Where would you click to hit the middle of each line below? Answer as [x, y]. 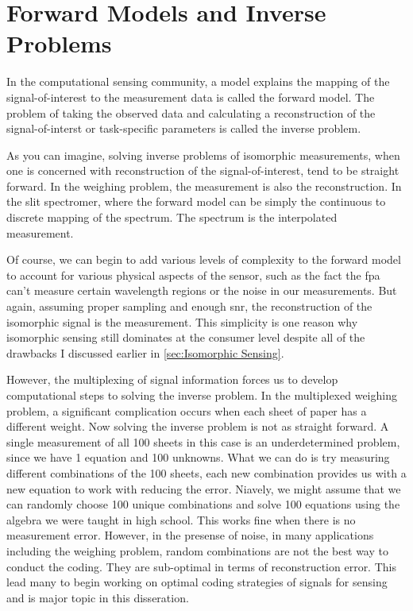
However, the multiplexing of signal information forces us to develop [172, 379]
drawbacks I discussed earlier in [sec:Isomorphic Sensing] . [145, 352]
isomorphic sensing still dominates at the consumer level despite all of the [186, 337]
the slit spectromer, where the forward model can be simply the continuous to [196, 201]
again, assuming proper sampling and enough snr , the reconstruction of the [189, 306]
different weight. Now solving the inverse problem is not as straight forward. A [198, 426]
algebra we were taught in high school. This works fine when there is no [181, 519]
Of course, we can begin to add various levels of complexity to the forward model [204, 259]
